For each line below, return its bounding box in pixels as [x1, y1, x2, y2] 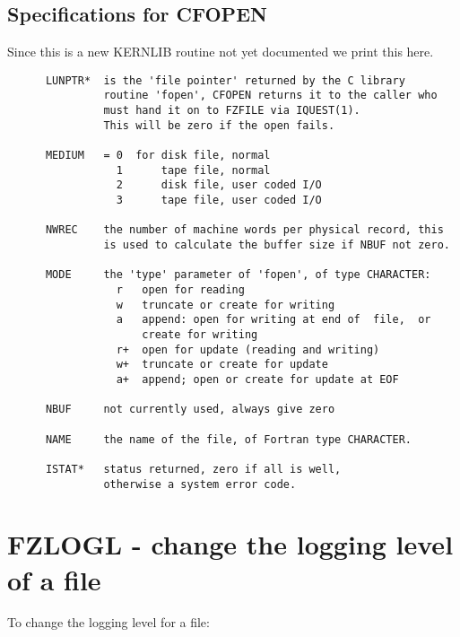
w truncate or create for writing [116, 298, 335, 311]
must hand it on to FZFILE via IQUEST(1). [103, 104, 360, 118]
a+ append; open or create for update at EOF [116, 372, 399, 386]
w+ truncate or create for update [116, 358, 328, 371]
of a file [7, 561, 101, 598]
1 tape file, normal [116, 163, 271, 177]
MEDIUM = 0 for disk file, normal [45, 149, 271, 162]
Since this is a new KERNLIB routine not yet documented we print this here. [7, 42, 434, 61]
